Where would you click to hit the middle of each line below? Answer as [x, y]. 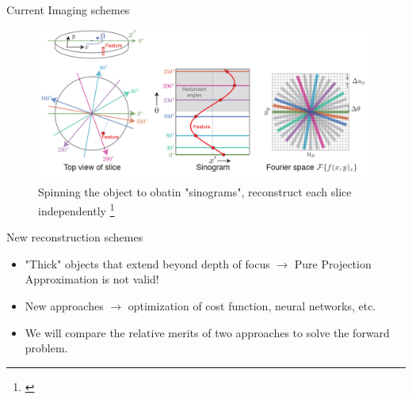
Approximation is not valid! [92, 279]
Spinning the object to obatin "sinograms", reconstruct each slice [195, 192]
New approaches [64, 305]
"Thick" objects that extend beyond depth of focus [147, 263]
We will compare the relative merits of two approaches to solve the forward [207, 332]
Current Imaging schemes [68, 9]
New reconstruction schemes [75, 237]
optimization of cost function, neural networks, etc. [252, 305]
